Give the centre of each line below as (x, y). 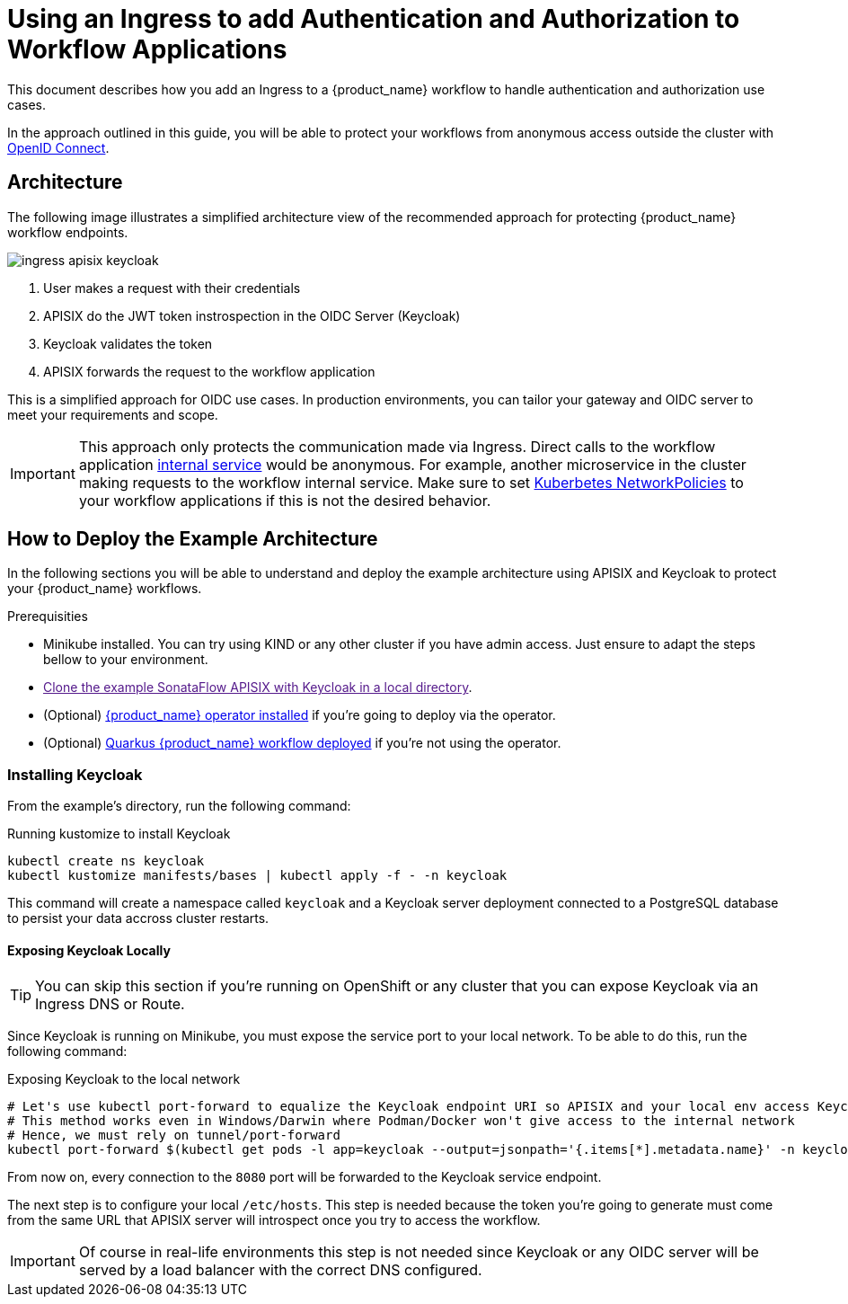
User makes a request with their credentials (172, 288)
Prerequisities (48, 617)
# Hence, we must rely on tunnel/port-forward (174, 1135)
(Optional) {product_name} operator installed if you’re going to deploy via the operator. (300, 715)
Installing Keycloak (75, 774)
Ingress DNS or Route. (110, 1004)
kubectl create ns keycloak (106, 861)
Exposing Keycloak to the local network (124, 1079)
